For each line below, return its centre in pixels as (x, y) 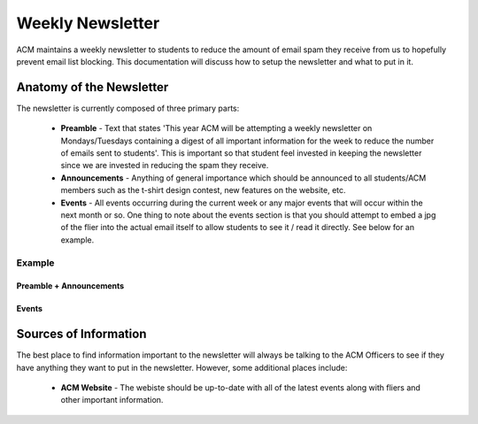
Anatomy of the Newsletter (93, 87)
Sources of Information (81, 334)
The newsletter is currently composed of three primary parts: (128, 108)
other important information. (112, 400)
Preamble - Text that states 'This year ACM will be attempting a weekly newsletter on (216, 128)
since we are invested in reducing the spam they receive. (165, 166)
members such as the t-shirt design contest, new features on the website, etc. (203, 190)
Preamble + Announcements (70, 286)
